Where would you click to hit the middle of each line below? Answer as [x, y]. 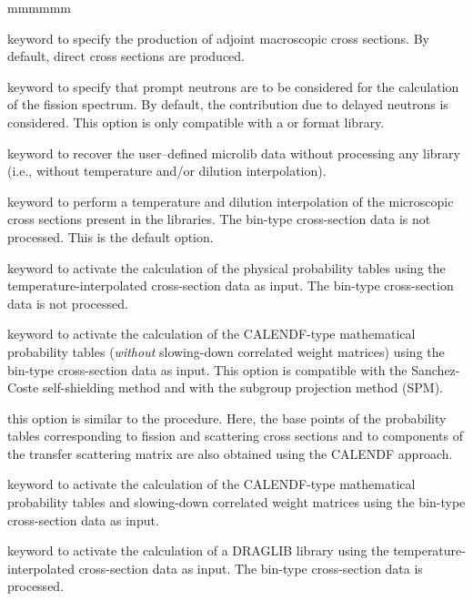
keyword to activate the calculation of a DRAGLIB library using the [198, 550]
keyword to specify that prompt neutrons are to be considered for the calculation [233, 86]
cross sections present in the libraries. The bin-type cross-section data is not [219, 219]
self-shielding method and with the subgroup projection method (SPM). [242, 387]
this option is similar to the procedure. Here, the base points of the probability [227, 418]
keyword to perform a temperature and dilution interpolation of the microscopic [231, 201]
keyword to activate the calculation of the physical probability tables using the [226, 267]
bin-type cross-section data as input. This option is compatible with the [207, 369]
